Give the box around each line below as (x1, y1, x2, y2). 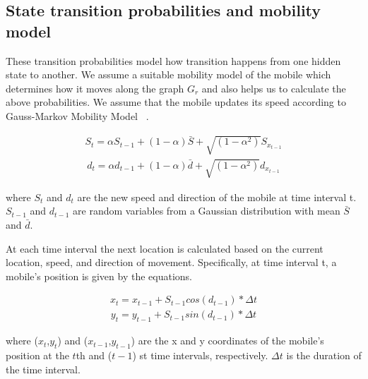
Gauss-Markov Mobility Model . (6, 108, 149, 123)
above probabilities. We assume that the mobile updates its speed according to (6, 95, 346, 109)
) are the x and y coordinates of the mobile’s (131, 333, 324, 348)
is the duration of (286, 347, 362, 362)
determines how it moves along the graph (6, 80, 184, 95)
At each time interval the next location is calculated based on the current (6, 241, 324, 255)
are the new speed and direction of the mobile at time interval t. (77, 189, 357, 204)
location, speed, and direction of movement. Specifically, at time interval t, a (6, 255, 337, 270)
